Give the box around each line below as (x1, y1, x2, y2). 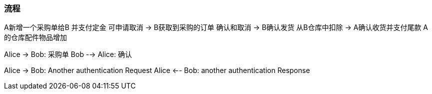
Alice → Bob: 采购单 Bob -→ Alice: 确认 (4, 50, 132, 59)
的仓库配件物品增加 (4, 33, 67, 42)
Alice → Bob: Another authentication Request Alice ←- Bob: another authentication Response (4, 66, 310, 75)
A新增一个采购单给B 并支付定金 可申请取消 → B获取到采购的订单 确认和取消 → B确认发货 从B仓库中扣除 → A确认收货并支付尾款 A (4, 23, 428, 32)
